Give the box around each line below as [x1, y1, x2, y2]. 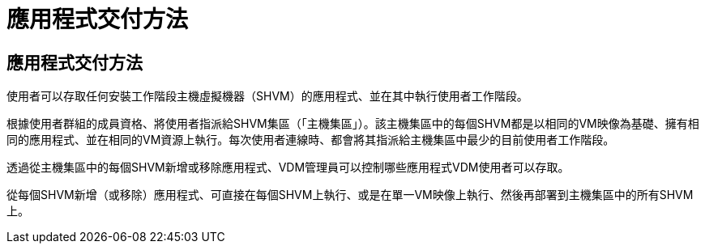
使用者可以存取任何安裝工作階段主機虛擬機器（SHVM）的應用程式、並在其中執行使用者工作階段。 [6, 89, 528, 104]
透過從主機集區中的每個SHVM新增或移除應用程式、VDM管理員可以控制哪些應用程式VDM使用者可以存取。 [6, 160, 570, 175]
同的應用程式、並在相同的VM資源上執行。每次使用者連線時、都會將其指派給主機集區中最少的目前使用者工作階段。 [6, 133, 615, 147]
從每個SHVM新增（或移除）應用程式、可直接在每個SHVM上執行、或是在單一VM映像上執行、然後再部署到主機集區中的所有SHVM [6, 188, 694, 202]
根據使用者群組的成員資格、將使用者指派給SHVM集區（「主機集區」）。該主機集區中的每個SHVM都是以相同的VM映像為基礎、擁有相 [6, 117, 699, 131]
